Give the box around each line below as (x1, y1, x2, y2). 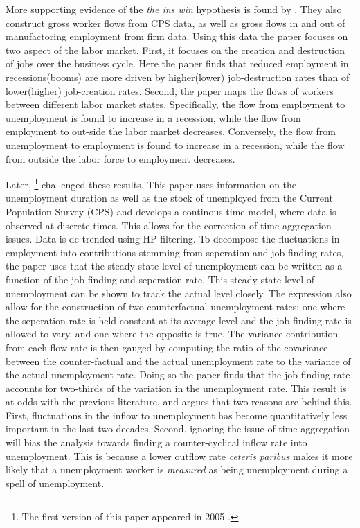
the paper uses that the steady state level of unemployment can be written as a (6, 258, 343, 273)
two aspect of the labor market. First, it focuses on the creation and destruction (6, 42, 345, 57)
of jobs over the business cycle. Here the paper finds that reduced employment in (6, 56, 349, 71)
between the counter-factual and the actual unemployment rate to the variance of (6, 353, 351, 368)
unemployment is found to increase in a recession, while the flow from (6, 110, 301, 125)
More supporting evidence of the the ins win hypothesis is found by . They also (6, 2, 342, 16)
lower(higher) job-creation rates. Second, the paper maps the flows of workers (6, 83, 334, 98)
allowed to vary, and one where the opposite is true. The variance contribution (6, 326, 339, 341)
